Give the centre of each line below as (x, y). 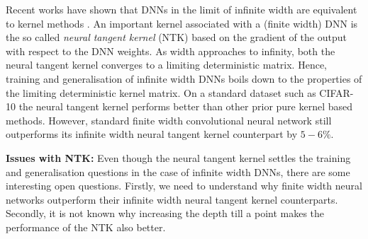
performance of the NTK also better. (86, 227)
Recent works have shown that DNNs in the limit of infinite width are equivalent (182, 9)
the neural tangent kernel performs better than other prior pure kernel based (186, 106)
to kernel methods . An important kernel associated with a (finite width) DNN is (182, 23)
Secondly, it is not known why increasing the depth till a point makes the (165, 213)
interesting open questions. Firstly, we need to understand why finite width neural (184, 186)
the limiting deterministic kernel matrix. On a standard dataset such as (161, 92)
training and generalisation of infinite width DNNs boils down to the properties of (184, 78)
